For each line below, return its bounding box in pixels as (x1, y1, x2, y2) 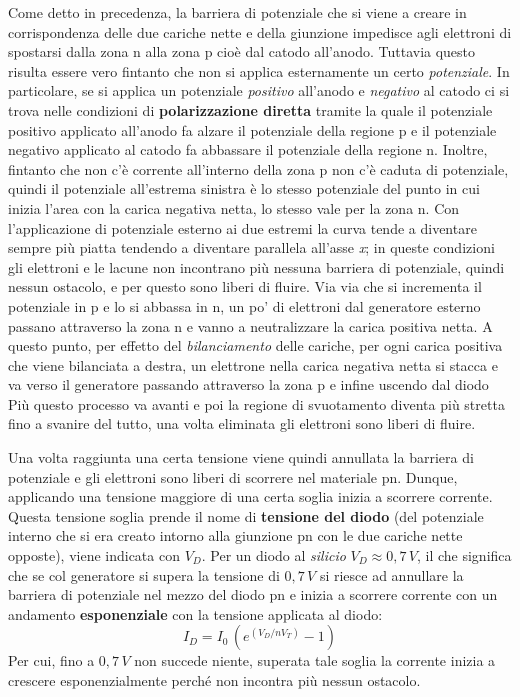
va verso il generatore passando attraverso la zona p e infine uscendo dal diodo (8, 374, 489, 395)
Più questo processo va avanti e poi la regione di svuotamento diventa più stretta (8, 393, 505, 414)
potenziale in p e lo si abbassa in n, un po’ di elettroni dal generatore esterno (8, 295, 481, 316)
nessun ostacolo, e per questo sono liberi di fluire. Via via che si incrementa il (8, 276, 482, 297)
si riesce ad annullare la (319, 564, 464, 585)
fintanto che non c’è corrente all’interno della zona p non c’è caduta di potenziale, (8, 158, 509, 179)
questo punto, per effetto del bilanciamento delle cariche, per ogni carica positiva (8, 335, 503, 356)
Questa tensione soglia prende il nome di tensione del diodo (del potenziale (8, 505, 484, 526)
